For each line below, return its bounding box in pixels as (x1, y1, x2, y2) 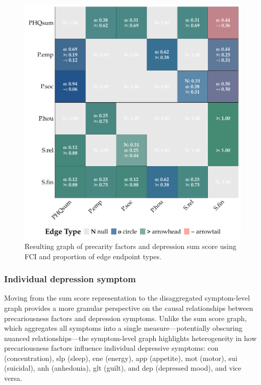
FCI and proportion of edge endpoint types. (25, 251, 161, 261)
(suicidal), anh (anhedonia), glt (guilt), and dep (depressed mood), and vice (4, 363, 242, 373)
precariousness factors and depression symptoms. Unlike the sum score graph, (4, 312, 247, 323)
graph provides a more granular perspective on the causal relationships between (4, 302, 253, 313)
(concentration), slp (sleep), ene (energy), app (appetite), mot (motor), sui (4, 352, 238, 363)
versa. (4, 373, 22, 383)
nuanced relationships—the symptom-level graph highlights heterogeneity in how (4, 332, 257, 343)
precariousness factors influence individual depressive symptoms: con (4, 343, 219, 353)
